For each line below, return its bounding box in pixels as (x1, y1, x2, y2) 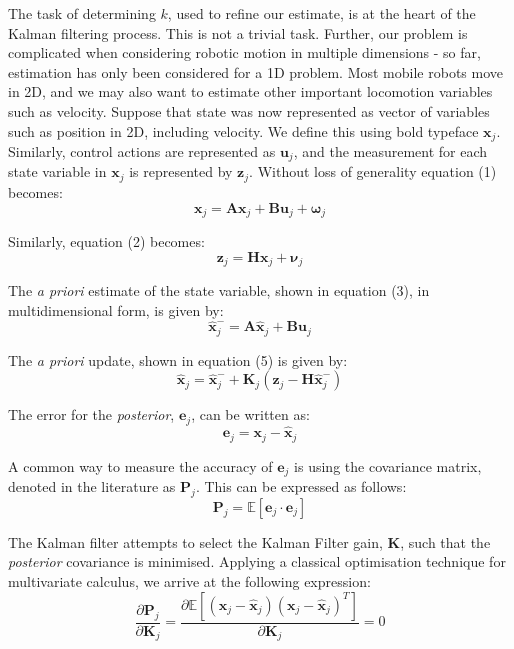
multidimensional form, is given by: (8, 299, 224, 320)
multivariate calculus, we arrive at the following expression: (8, 571, 371, 592)
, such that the (400, 531, 491, 552)
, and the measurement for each (293, 141, 488, 162)
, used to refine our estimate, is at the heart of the (167, 3, 476, 23)
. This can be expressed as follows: (195, 476, 407, 497)
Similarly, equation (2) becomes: (8, 230, 205, 251)
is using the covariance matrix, (294, 455, 482, 476)
